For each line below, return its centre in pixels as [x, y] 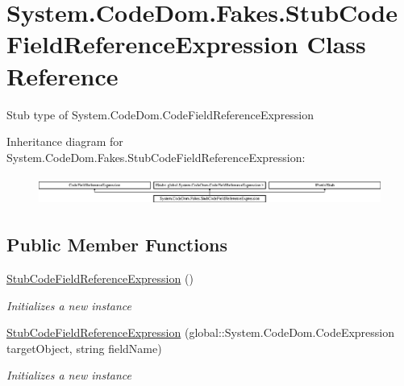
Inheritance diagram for [65, 141]
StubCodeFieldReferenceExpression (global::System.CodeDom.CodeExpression [201, 332]
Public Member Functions [117, 245]
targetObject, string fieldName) [84, 348]
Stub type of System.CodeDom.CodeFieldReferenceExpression [160, 114]
